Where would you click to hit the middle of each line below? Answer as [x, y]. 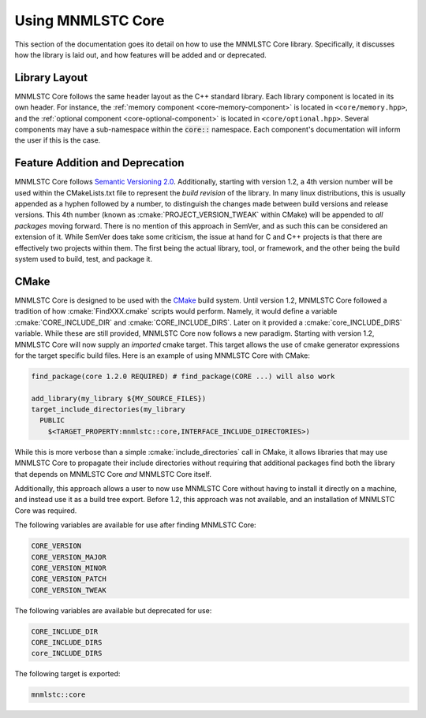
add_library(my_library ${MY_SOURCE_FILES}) [119, 398]
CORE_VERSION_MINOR [69, 568]
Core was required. [46, 510]
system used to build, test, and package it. [84, 259]
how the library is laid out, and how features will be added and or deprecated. [141, 54]
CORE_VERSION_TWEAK [69, 590]
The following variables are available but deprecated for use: [113, 610]
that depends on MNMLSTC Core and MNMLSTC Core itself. [113, 474]
